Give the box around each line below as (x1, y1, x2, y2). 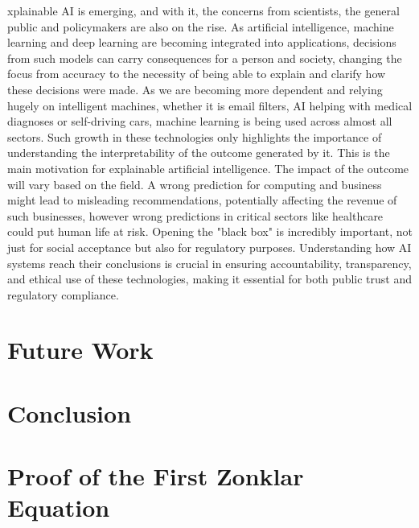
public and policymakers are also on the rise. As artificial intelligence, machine (7, 18, 394, 35)
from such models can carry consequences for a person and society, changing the (7, 49, 402, 66)
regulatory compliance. (7, 286, 119, 303)
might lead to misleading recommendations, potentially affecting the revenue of (7, 192, 397, 208)
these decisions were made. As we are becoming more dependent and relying (7, 80, 383, 97)
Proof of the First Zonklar (7, 460, 304, 493)
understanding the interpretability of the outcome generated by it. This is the (7, 144, 390, 161)
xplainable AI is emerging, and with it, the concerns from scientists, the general (7, 2, 400, 19)
